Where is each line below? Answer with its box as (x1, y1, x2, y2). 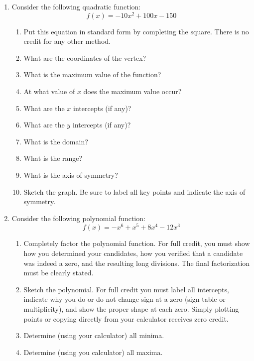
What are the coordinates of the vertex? (23, 52, 146, 63)
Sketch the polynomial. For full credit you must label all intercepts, (23, 284, 229, 294)
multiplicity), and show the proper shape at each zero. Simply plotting (23, 304, 239, 314)
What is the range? (23, 153, 83, 163)
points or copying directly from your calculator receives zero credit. (23, 313, 229, 324)
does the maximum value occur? (83, 86, 182, 97)
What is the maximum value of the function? (23, 69, 161, 80)
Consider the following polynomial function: (11, 213, 145, 223)
